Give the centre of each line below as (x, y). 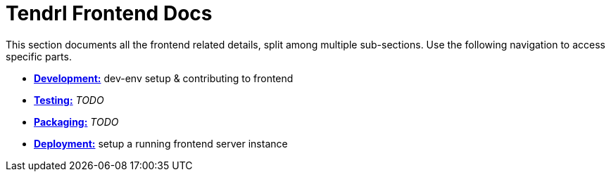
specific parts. (39, 56)
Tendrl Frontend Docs (109, 13)
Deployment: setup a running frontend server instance (161, 143)
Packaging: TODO (76, 122)
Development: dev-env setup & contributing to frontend (164, 78)
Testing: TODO (69, 100)
